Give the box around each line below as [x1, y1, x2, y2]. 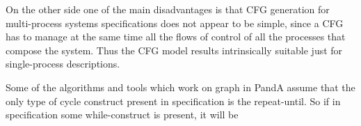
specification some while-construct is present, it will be [6, 107, 239, 122]
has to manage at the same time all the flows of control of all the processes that [6, 29, 346, 44]
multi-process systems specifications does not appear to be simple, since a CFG [6, 15, 344, 30]
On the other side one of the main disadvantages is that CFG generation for [6, 2, 330, 16]
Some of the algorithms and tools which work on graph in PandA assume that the [6, 79, 355, 94]
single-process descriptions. [6, 56, 120, 71]
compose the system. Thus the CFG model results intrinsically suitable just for [6, 42, 343, 57]
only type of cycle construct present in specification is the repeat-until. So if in [6, 93, 341, 108]
